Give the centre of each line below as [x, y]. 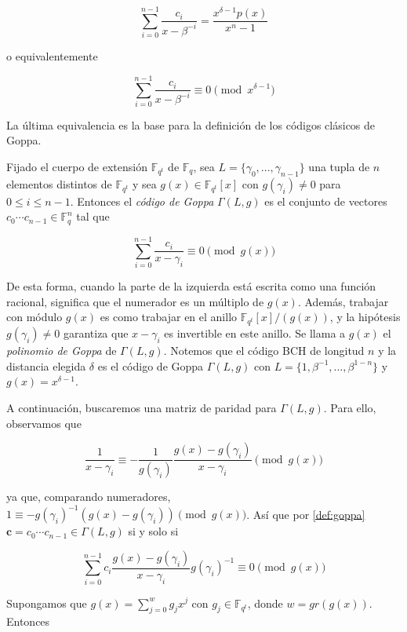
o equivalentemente [52, 56]
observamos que [44, 423]
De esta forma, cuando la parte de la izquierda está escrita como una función [191, 286]
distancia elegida [46, 365]
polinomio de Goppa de [62, 351]
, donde [265, 603]
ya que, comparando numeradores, [89, 497]
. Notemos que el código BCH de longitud [264, 351]
